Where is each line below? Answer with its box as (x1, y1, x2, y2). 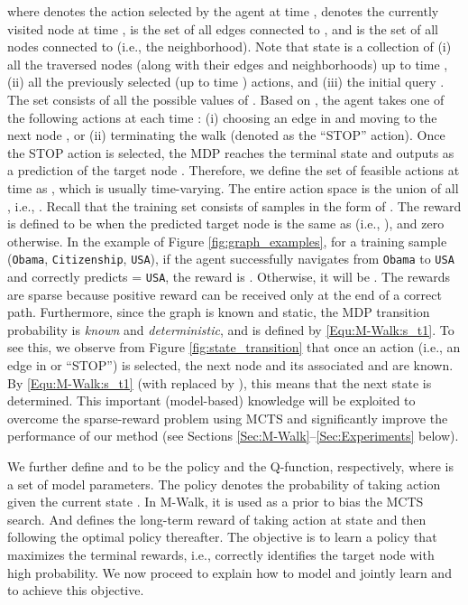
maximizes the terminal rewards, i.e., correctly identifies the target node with (7, 544, 435, 563)
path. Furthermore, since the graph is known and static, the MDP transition (7, 302, 430, 321)
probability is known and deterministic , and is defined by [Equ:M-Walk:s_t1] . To (7, 320, 454, 339)
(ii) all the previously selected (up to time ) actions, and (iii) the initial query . (7, 72, 445, 91)
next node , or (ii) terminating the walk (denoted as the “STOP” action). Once (7, 126, 445, 144)
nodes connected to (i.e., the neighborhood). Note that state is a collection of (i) (7, 37, 452, 56)
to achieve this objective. (7, 581, 144, 600)
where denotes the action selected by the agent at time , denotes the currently (7, 2, 439, 20)
